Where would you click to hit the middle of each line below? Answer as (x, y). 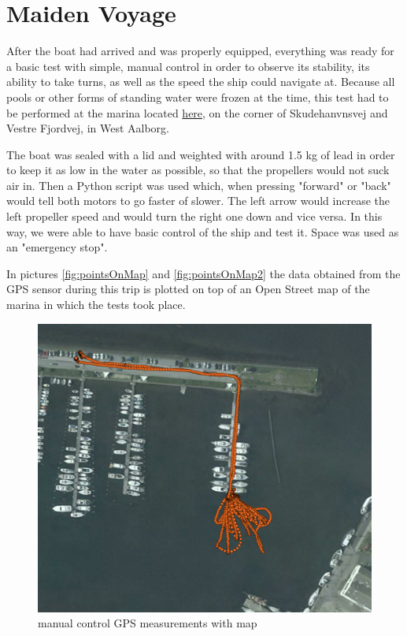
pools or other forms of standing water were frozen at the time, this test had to (198, 97)
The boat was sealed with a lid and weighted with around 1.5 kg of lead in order (201, 154)
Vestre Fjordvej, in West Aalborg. (88, 128)
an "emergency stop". (57, 247)
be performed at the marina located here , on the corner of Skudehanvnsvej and (197, 112)
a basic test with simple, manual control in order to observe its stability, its (188, 66)
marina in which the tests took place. (96, 305)
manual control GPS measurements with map (148, 623)
